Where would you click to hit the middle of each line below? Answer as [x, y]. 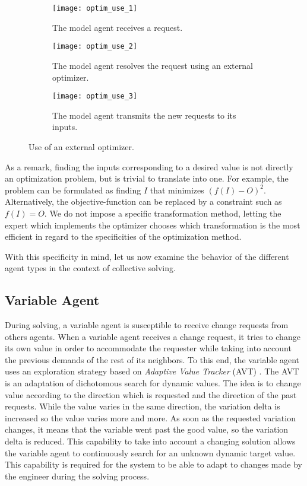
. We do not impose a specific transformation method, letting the [163, 213]
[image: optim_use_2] [95, 47]
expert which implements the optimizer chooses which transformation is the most [153, 225]
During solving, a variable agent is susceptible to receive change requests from [147, 325]
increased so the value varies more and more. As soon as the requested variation [150, 417]
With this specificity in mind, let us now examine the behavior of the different [147, 256]
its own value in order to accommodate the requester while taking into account [148, 348]
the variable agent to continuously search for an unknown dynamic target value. [150, 452]
